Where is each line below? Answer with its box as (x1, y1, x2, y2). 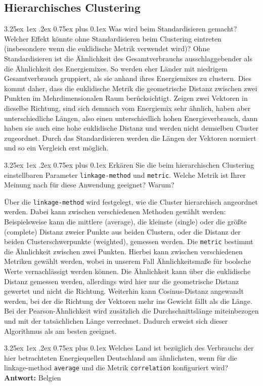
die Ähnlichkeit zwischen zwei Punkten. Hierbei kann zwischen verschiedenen (4, 246, 243, 256)
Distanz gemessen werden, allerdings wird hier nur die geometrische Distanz (4, 276, 239, 286)
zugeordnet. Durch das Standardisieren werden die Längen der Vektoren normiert (4, 132, 256, 143)
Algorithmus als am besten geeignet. (4, 325, 117, 336)
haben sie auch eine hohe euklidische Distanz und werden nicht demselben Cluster (4, 123, 258, 133)
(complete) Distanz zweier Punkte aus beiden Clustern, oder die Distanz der (4, 226, 241, 237)
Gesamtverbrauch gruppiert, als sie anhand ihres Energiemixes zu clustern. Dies (4, 73, 251, 84)
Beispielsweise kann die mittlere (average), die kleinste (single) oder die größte (4, 216, 247, 227)
